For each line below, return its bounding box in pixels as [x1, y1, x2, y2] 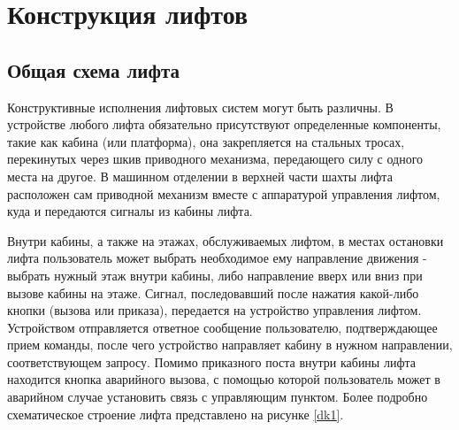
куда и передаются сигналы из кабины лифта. [7, 202, 253, 220]
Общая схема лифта [7, 56, 180, 83]
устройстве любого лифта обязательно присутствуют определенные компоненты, [7, 115, 441, 134]
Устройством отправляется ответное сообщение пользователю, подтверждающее [7, 318, 438, 336]
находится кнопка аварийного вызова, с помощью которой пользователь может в [7, 370, 440, 388]
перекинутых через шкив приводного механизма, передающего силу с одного [7, 150, 424, 168]
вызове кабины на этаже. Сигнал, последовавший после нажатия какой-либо [7, 283, 419, 302]
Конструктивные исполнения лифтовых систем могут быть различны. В [7, 97, 394, 116]
